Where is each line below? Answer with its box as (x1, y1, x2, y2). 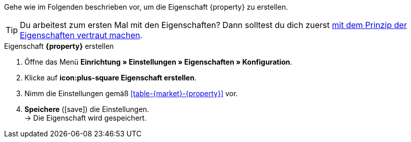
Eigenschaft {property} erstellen (4, 42, 114, 50)
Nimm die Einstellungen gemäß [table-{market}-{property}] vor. (24, 89, 238, 98)
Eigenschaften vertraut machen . (20, 30, 143, 40)
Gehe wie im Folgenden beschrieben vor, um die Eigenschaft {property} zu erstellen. (4, 3, 288, 11)
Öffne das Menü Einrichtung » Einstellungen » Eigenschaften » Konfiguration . (24, 58, 292, 66)
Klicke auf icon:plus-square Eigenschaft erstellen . (24, 73, 197, 82)
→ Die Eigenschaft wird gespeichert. (24, 113, 147, 122)
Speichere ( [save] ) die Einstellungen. (24, 105, 149, 113)
